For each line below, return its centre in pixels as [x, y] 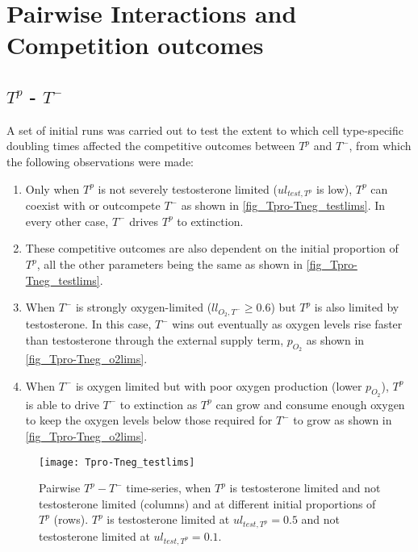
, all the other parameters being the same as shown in [170, 264]
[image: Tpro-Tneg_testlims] [117, 462]
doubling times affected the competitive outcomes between [151, 146]
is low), [334, 188]
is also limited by [357, 307]
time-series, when [169, 488]
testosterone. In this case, [88, 324]
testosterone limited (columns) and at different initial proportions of [207, 503]
